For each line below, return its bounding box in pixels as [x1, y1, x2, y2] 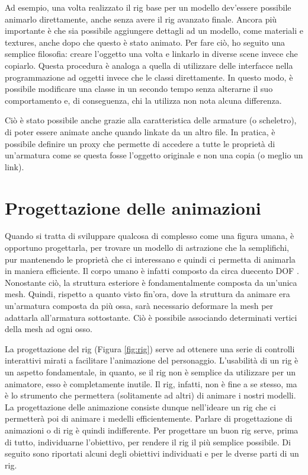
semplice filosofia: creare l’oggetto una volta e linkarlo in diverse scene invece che [5, 47, 298, 60]
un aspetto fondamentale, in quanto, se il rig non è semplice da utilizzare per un [5, 365, 296, 378]
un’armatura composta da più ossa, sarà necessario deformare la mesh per [5, 299, 274, 311]
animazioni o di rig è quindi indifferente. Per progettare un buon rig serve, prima [5, 423, 299, 436]
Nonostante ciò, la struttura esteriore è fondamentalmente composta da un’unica [5, 276, 297, 288]
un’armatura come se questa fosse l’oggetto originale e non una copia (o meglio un [5, 149, 303, 161]
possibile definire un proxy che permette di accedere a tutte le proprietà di [5, 137, 275, 149]
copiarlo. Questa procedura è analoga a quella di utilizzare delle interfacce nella [5, 59, 293, 71]
